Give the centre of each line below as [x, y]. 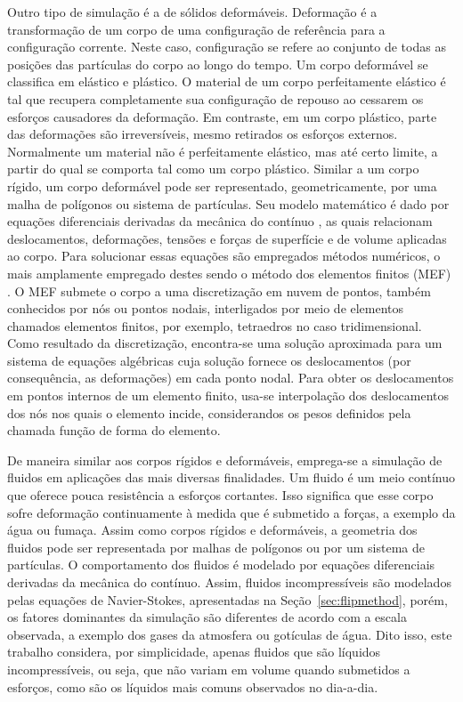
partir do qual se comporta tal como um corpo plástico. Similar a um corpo [213, 169]
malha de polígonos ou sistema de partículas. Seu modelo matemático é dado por [228, 203]
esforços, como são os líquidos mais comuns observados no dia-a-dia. [193, 686]
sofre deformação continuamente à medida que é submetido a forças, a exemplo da [231, 512]
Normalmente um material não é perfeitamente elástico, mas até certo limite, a [223, 151]
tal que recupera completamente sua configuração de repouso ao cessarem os [215, 98]
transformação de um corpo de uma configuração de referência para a [196, 29]
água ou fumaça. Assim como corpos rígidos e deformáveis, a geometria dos [212, 530]
